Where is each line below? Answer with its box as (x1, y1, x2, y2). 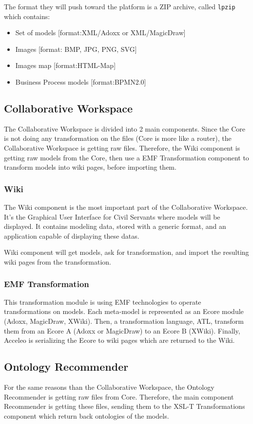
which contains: (4, 11, 50, 21)
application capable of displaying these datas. (4, 230, 139, 241)
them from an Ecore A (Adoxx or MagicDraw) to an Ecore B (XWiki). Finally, (4, 325, 240, 335)
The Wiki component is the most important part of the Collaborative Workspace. (4, 202, 248, 212)
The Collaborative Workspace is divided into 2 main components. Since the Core (4, 123, 246, 134)
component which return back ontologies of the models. (4, 410, 169, 421)
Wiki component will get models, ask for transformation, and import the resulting (4, 247, 249, 257)
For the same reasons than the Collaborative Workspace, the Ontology (4, 381, 214, 392)
